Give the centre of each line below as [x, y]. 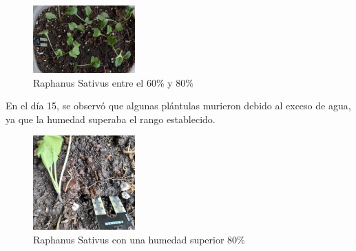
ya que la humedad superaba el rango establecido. [111, 119]
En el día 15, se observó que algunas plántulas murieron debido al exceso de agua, [178, 106]
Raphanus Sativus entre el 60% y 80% [113, 82]
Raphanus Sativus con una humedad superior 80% [139, 239]
